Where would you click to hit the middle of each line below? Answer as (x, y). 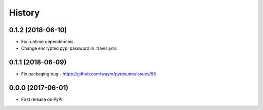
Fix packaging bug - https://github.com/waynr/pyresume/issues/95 (89, 74)
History (24, 13)
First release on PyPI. (43, 99)
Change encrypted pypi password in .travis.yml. (69, 48)
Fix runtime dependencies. (48, 42)
